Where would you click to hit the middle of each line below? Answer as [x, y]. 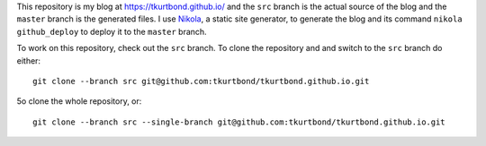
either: [28, 60]
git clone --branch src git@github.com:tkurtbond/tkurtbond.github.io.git [201, 81]
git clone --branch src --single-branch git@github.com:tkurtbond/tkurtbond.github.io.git [239, 122]
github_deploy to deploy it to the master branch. [112, 31]
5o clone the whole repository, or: [79, 101]
